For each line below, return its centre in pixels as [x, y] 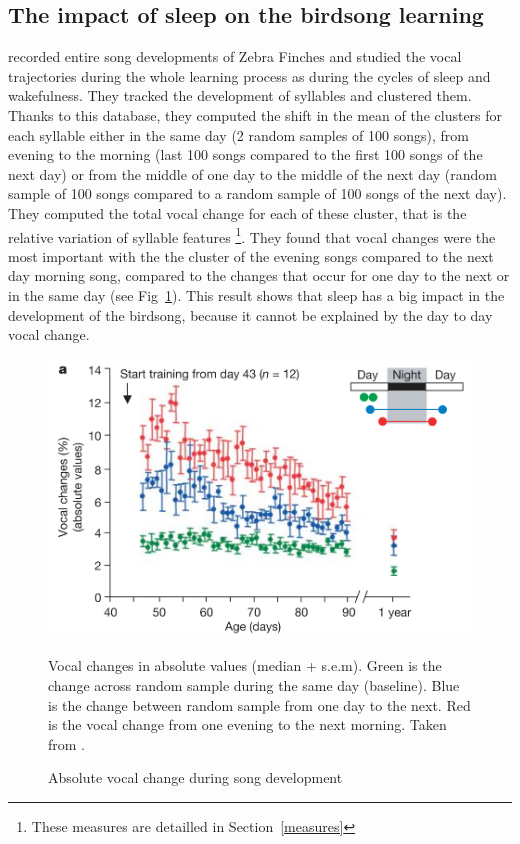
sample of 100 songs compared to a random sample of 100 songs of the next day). [257, 193]
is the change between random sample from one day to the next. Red [259, 704]
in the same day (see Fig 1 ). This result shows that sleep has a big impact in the [256, 294]
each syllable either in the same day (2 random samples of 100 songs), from [238, 134]
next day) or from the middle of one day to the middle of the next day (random [252, 173]
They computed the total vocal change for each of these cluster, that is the [237, 212]
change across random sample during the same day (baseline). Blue [254, 685]
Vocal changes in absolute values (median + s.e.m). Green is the [245, 665]
